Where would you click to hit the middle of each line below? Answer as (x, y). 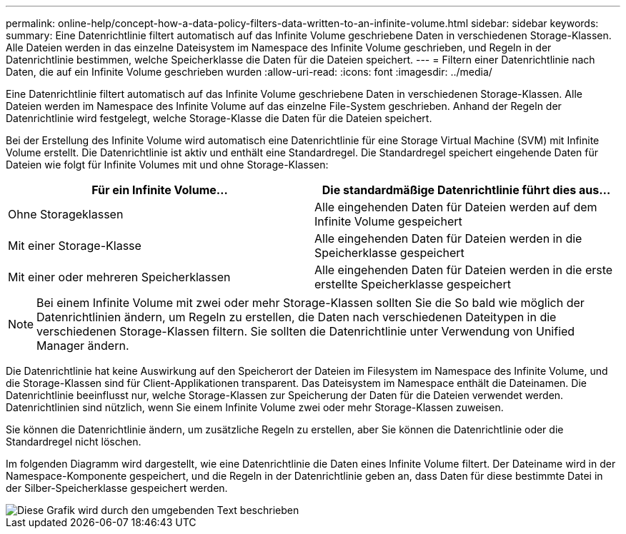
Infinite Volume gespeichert (388, 221)
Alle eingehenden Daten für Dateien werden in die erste (464, 270)
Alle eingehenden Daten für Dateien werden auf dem (456, 207)
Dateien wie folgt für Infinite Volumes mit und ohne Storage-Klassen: (167, 165)
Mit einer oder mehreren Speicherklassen (119, 277)
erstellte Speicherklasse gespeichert (413, 284)
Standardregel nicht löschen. (74, 442)
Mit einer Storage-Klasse (75, 246)
